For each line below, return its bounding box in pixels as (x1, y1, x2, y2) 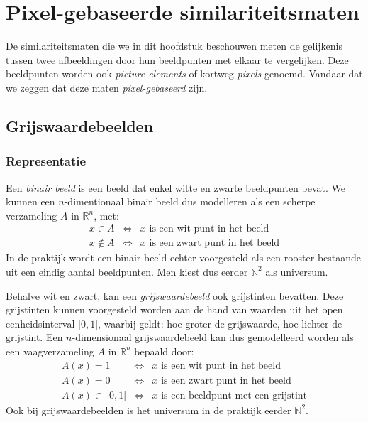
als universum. (265, 264, 328, 278)
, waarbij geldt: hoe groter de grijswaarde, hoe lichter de (98, 315, 342, 330)
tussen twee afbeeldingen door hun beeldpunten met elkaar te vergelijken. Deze (6, 52, 349, 67)
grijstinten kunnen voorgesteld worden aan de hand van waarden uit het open (6, 302, 343, 317)
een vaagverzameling (6, 343, 94, 358)
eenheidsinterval (6, 315, 75, 330)
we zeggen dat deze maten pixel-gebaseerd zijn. (6, 80, 208, 94)
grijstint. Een (6, 330, 63, 345)
